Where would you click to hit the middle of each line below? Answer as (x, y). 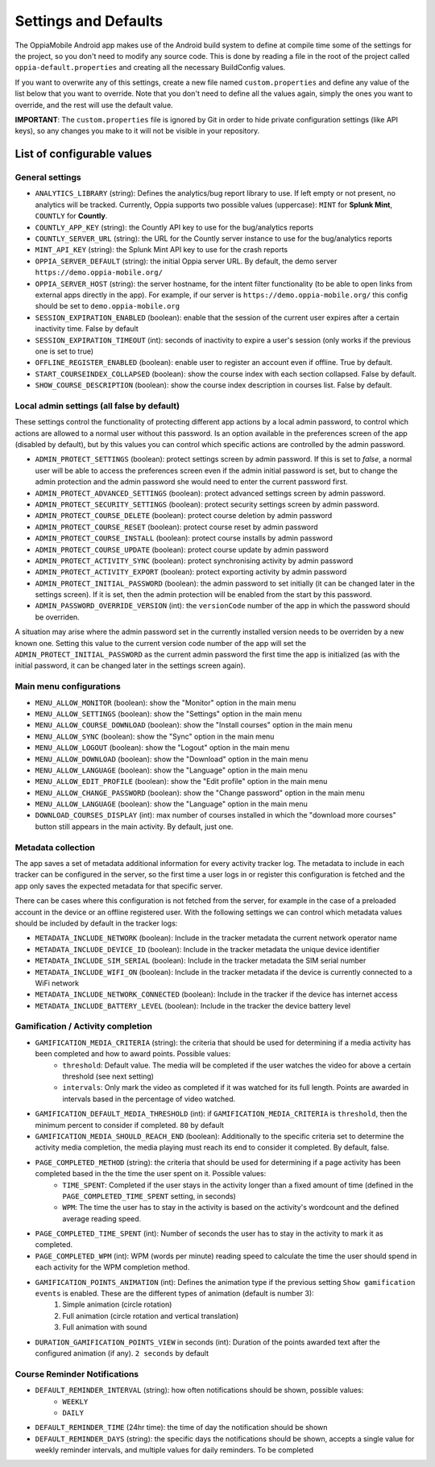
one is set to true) (64, 351)
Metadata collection (55, 847)
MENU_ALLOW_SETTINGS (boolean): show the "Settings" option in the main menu (168, 714)
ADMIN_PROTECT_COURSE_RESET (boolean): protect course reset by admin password (176, 527)
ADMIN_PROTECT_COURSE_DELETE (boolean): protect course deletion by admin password (184, 516)
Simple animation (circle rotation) (117, 1304)
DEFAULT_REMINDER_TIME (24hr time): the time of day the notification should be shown (181, 1428)
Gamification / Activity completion (84, 1026)
